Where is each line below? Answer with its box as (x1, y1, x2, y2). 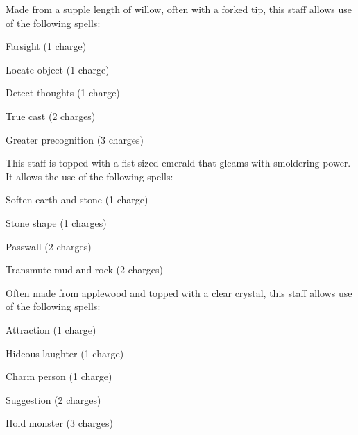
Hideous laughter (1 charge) (6, 346, 124, 360)
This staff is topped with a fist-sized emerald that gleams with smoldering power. (6, 155, 351, 170)
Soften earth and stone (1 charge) (6, 192, 148, 207)
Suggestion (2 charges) (6, 392, 101, 407)
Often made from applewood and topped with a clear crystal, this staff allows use (6, 285, 352, 300)
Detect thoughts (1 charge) (6, 85, 120, 100)
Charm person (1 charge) (6, 369, 112, 384)
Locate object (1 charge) (6, 62, 110, 76)
